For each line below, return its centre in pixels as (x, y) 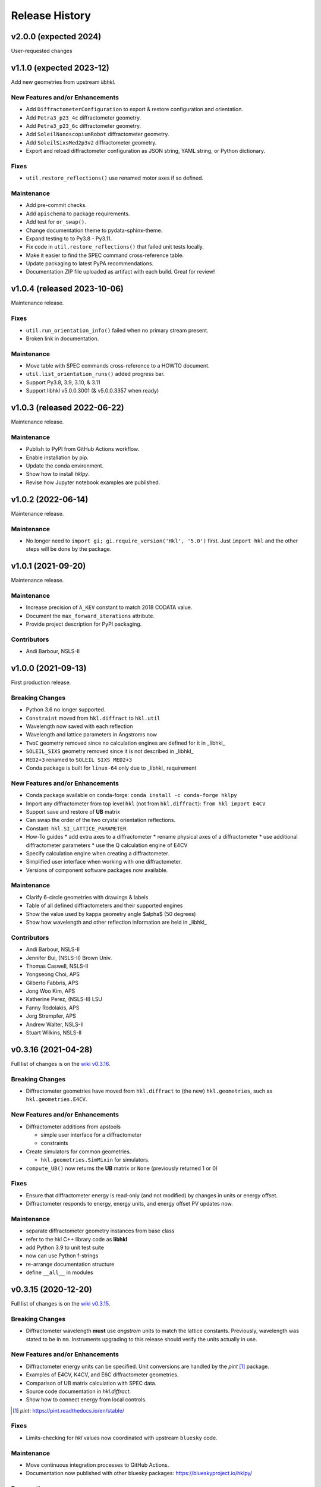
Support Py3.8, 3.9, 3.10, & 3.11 (63, 382)
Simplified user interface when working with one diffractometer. (104, 862)
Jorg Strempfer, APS (51, 1016)
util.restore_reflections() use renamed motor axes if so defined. (115, 178)
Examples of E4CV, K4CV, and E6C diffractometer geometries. (102, 1375)
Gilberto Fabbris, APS (52, 983)
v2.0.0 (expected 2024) (56, 37)
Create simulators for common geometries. (78, 1152)
